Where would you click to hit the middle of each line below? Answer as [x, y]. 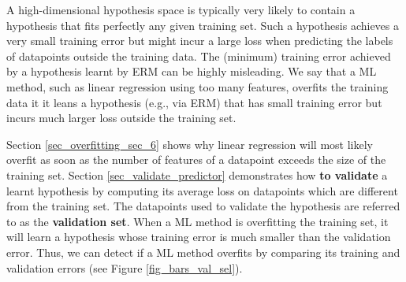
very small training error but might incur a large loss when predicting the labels [200, 41]
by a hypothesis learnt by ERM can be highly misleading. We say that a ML [192, 71]
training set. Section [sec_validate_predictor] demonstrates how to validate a [197, 174]
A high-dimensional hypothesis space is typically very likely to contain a [181, 9]
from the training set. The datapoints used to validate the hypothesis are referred [203, 206]
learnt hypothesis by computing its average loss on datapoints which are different [202, 190]
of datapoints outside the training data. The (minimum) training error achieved [199, 56]
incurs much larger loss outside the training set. [121, 118]
